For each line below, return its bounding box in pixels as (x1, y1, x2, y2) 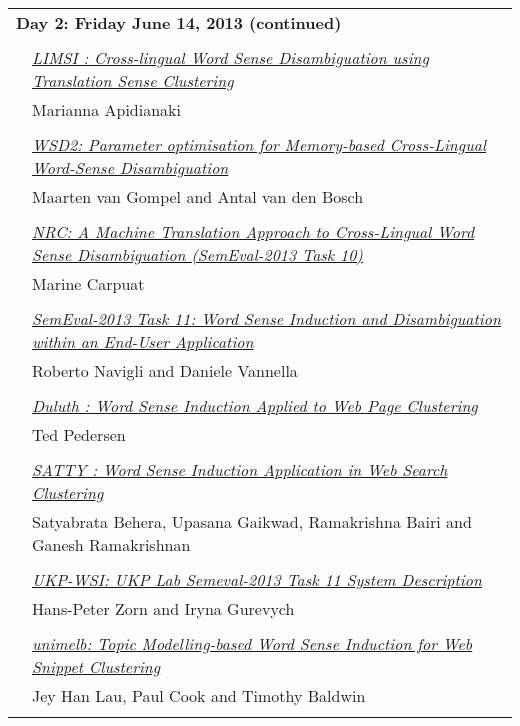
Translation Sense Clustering (32, 69, 234, 92)
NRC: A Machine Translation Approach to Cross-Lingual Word (32, 220, 475, 243)
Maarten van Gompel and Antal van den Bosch (32, 185, 364, 208)
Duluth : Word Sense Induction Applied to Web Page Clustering (32, 394, 478, 417)
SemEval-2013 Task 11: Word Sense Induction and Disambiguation (32, 307, 501, 330)
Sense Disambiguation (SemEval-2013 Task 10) (32, 243, 363, 266)
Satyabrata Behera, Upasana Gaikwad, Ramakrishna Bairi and (32, 510, 472, 533)
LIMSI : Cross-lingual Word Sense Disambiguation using (32, 46, 429, 69)
